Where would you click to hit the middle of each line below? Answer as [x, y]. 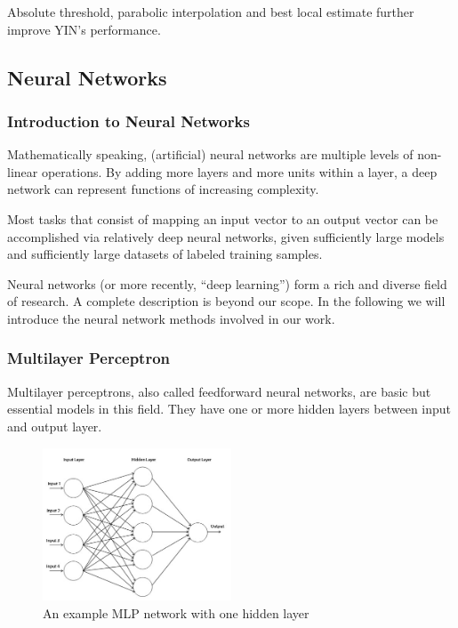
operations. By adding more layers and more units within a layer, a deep [239, 171]
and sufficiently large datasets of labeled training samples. [165, 254]
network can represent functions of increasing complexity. [163, 189]
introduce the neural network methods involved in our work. [171, 318]
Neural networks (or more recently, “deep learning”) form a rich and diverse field [227, 283]
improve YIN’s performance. [84, 29]
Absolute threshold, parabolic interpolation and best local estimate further [211, 12]
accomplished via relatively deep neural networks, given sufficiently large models [226, 236]
